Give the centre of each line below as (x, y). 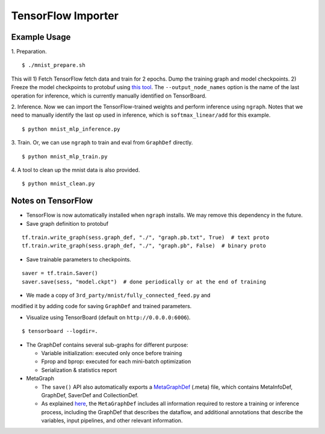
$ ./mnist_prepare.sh (54, 65)
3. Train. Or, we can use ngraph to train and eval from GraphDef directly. (102, 143)
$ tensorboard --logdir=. (60, 331)
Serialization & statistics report (79, 370)
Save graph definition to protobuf (67, 223)
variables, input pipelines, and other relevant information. (112, 421)
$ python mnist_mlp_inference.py (71, 129)
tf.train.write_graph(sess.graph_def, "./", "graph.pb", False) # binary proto (144, 246)
